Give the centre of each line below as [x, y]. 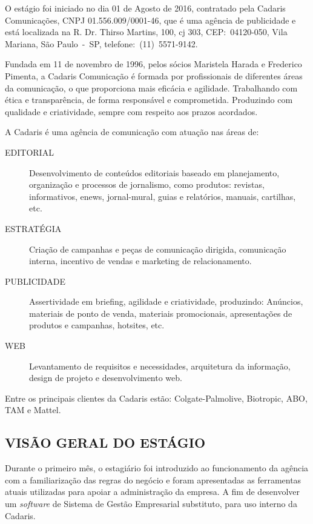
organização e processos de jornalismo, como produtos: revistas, [147, 184]
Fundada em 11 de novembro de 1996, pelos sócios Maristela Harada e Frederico [153, 64]
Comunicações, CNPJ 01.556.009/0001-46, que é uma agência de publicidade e [150, 20]
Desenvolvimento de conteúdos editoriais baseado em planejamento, [154, 172]
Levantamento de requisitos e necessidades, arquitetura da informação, [160, 366]
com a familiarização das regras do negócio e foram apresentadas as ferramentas [153, 479]
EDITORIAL [29, 152]
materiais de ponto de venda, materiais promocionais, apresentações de [161, 313]
